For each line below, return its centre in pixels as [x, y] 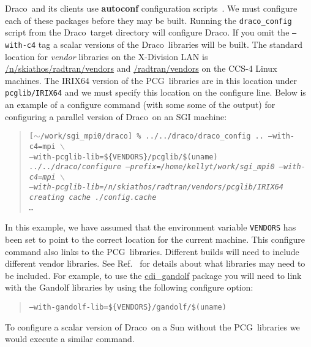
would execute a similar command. [70, 339]
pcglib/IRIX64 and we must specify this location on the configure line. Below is [155, 92]
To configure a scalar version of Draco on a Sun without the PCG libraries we [152, 326]
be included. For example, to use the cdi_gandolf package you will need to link [153, 275]
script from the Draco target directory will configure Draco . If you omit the [147, 32]
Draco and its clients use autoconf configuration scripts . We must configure [151, 8]
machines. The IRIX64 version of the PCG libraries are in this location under [151, 80]
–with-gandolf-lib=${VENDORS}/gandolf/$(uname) [128, 307]
